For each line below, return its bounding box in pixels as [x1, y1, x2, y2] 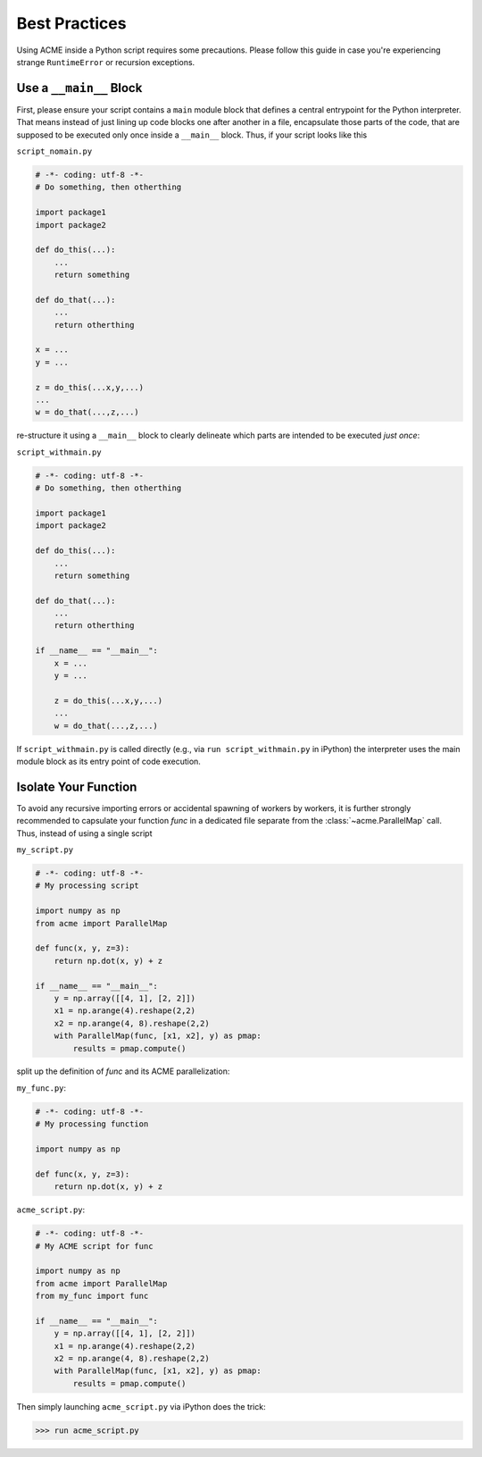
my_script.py [16, 845, 74, 855]
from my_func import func [35, 1291, 149, 1302]
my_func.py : [16, 1082, 67, 1093]
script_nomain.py [16, 147, 93, 156]
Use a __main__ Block [16, 80, 143, 96]
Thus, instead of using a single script [16, 827, 153, 839]
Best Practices [16, 13, 127, 33]
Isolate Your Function [16, 779, 137, 794]
